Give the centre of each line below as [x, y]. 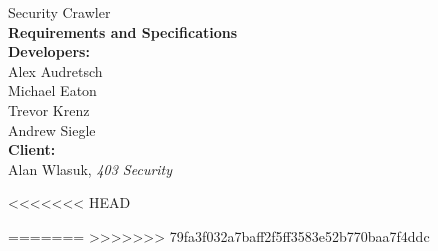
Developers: [49, 51]
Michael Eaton [52, 90]
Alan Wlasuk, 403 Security [90, 168]
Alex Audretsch [55, 70]
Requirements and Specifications [123, 31]
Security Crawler [59, 12]
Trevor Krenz [49, 109]
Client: [32, 149]
